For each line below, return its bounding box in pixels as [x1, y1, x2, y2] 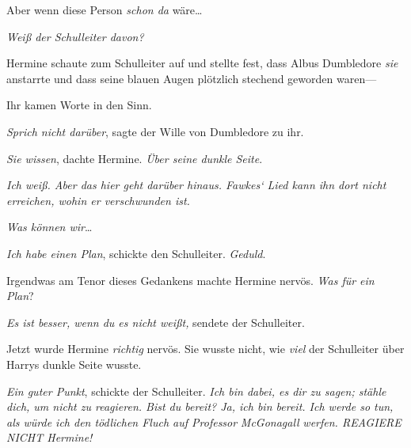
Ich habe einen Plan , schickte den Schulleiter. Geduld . [6, 245, 266, 261]
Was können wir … [6, 218, 93, 235]
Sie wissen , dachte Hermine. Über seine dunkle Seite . [6, 150, 263, 166]
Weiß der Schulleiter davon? [6, 28, 144, 44]
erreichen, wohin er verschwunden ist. [6, 192, 190, 208]
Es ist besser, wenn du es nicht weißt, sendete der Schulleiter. [6, 313, 305, 330]
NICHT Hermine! [6, 429, 93, 446]
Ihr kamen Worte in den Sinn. [6, 97, 152, 113]
